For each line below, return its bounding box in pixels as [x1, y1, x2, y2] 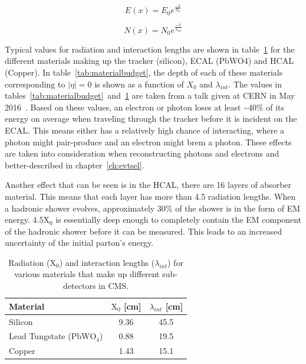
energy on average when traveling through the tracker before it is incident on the [5, 112, 297, 125]
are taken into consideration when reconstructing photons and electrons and [5, 147, 279, 160]
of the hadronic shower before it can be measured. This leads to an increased [5, 225, 282, 237]
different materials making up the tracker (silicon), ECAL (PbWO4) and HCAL [5, 54, 294, 67]
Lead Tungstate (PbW [9, 330, 90, 342]
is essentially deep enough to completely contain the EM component [55, 213, 302, 226]
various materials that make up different [14, 268, 160, 280]
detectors [63, 279, 96, 292]
